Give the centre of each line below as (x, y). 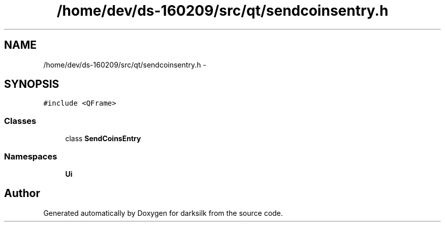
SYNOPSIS (32, 84)
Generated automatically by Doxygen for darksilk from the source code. (163, 213)
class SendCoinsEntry (103, 139)
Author (22, 193)
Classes (20, 121)
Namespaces (31, 156)
